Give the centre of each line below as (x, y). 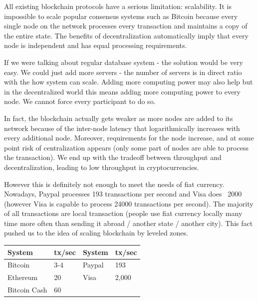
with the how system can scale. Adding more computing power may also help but (129, 82)
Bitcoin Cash (27, 290)
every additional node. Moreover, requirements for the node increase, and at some (129, 138)
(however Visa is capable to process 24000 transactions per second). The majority (129, 203)
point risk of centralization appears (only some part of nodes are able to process (126, 147)
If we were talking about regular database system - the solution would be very (124, 62)
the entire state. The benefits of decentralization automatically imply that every (126, 35)
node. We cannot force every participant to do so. (80, 101)
